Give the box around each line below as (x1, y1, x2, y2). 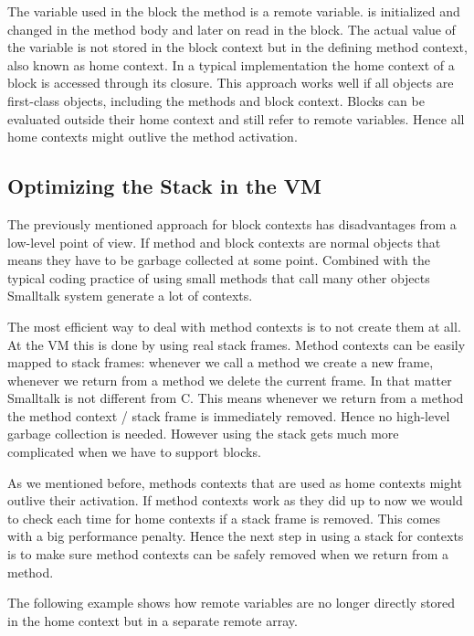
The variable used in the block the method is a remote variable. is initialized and (7, 2, 460, 20)
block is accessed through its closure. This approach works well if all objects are (7, 73, 454, 92)
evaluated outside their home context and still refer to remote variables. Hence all (7, 109, 465, 128)
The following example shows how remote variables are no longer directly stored (7, 593, 456, 612)
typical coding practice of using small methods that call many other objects (7, 268, 430, 287)
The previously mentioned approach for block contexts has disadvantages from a (7, 214, 457, 233)
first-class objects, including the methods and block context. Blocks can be (7, 90, 425, 110)
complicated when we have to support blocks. (7, 442, 261, 461)
